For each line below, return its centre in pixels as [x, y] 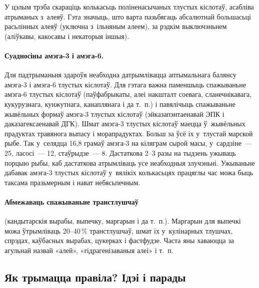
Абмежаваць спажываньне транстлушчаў [71, 201]
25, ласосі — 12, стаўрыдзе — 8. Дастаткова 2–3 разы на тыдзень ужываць [120, 152]
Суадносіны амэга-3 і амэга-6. [54, 55]
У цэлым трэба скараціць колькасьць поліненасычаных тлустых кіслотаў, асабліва [129, 6]
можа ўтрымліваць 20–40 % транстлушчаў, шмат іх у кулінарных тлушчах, [119, 230]
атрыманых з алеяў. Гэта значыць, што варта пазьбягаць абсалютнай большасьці [128, 16]
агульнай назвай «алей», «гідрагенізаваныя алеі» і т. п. [89, 250]
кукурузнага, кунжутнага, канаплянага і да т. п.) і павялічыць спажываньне [120, 104]
